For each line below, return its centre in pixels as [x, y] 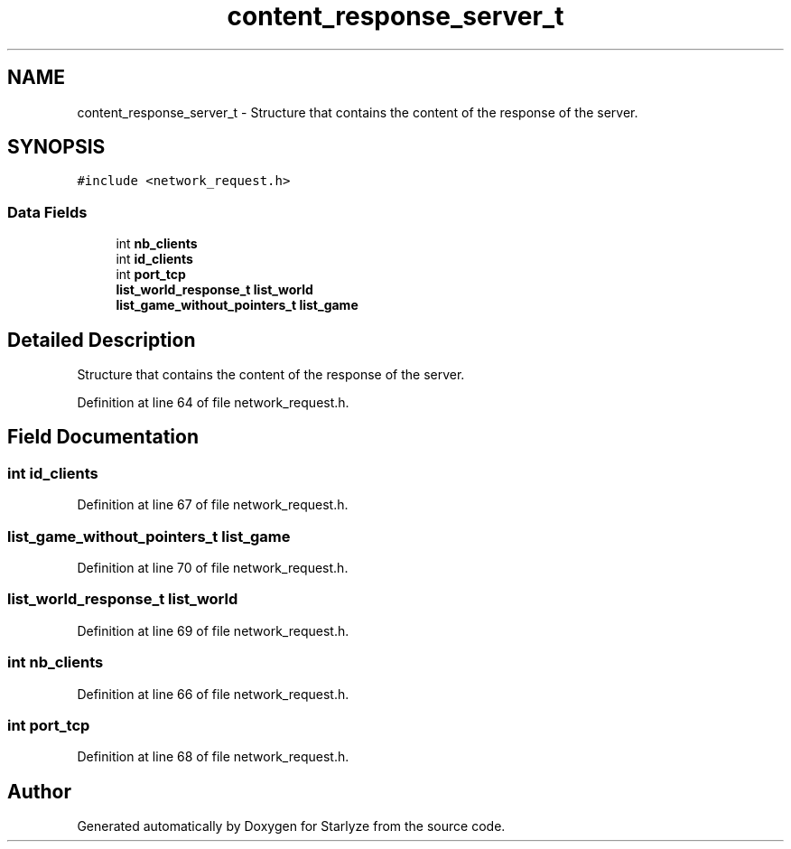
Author [39, 791]
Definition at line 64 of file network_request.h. [213, 403]
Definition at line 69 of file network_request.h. [213, 630]
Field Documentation [103, 437]
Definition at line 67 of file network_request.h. [213, 505]
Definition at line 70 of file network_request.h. [213, 568]
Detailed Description [102, 340]
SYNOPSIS [56, 147]
